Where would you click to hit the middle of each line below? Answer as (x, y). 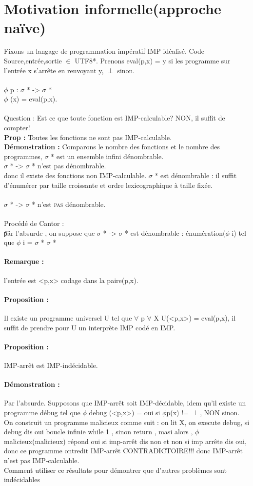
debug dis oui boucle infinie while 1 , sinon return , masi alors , (98, 432)
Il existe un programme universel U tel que (68, 317)
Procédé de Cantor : (34, 223)
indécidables (22, 479)
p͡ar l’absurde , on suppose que (49, 233)
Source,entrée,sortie (33, 60)
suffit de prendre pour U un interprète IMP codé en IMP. (90, 327)
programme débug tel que (42, 412)
